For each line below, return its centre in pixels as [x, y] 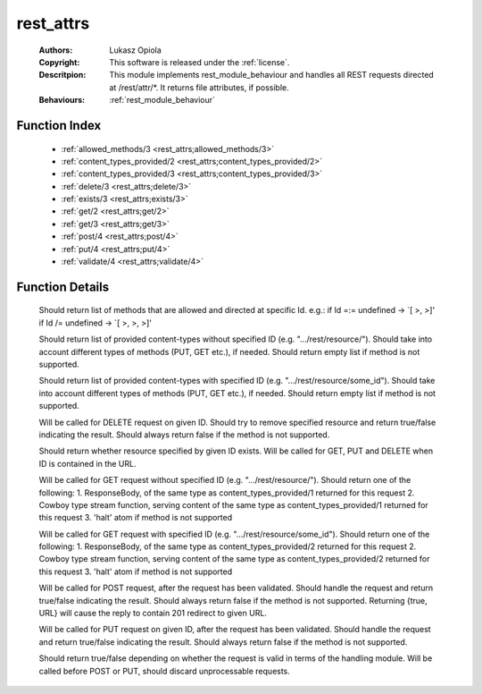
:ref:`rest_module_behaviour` [162, 100]
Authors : [56, 50]
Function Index [59, 125]
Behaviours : [62, 100]
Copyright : [59, 62]
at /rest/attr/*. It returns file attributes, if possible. [199, 87]
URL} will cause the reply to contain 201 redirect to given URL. [153, 614]
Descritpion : [62, 75]
